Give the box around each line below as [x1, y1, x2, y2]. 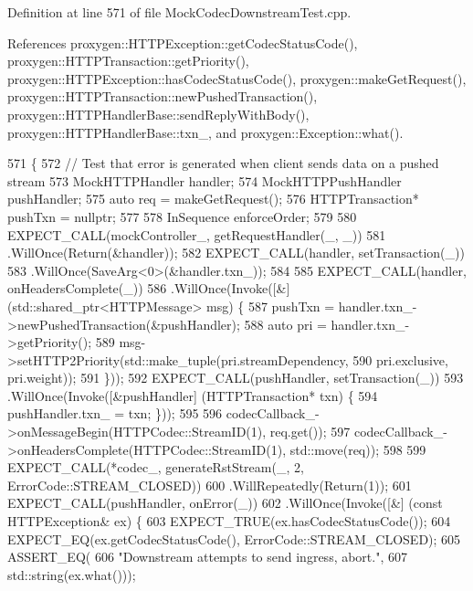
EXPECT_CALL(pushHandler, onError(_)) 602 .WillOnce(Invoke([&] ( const [7, 493, 443, 512]
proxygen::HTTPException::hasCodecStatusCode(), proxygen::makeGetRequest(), [7, 69, 467, 88]
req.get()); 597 [269, 422, 351, 441]
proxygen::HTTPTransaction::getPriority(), [7, 51, 249, 70]
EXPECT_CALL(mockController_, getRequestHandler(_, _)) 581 [7, 225, 386, 244]
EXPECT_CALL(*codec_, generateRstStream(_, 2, [7, 458, 304, 477]
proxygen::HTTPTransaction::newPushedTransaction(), [7, 87, 318, 106]
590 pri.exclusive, [352, 350, 448, 369]
